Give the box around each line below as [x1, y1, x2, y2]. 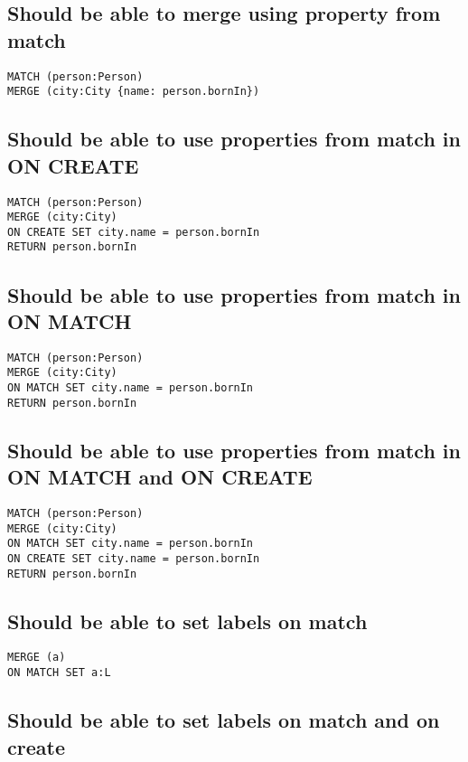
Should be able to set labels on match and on [7, 706, 440, 734]
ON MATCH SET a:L [7, 666, 111, 680]
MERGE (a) [7, 651, 66, 664]
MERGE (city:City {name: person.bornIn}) [7, 85, 260, 99]
